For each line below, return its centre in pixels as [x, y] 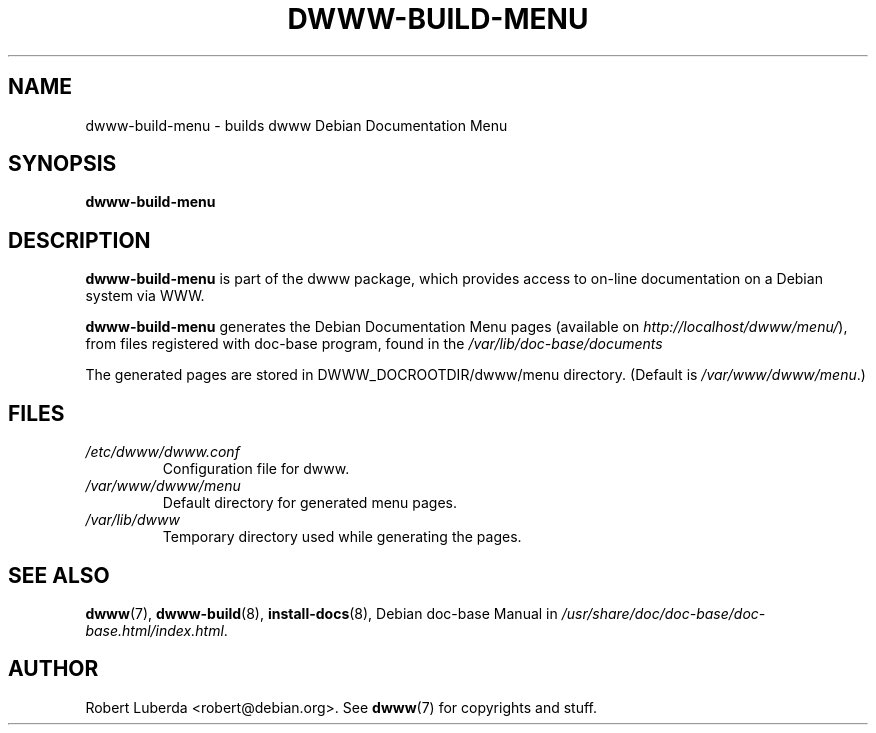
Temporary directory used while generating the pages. [342, 537]
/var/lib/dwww [132, 520]
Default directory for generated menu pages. [310, 503]
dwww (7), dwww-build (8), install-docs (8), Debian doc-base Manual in [321, 613]
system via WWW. [145, 296]
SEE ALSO [59, 575]
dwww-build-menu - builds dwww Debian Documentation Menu [296, 125]
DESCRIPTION [79, 240]
